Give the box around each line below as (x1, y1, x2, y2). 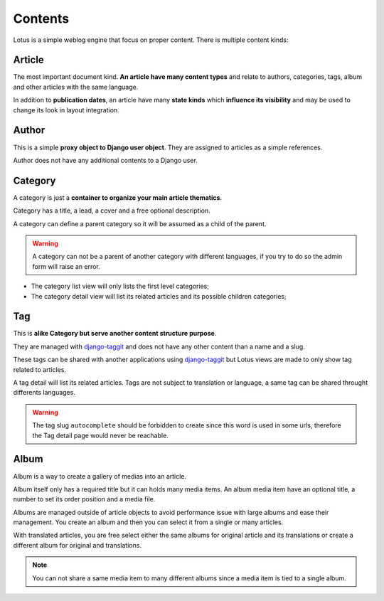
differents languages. (13, 388, 76, 397)
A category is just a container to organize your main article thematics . (13, 193, 223, 202)
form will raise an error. (32, 262, 101, 270)
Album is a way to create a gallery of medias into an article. (13, 472, 187, 480)
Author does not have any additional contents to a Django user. (13, 156, 198, 164)
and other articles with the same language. (13, 83, 139, 91)
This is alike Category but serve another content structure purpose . (13, 329, 217, 338)
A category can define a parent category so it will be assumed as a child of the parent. (13, 219, 267, 228)
